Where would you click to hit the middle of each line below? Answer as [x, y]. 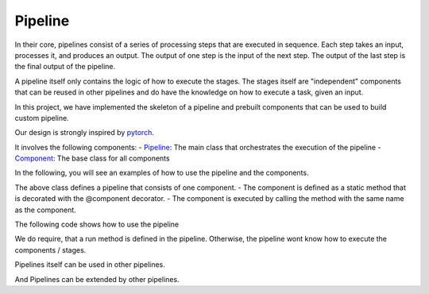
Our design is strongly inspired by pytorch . [85, 133]
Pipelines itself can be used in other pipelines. [90, 265]
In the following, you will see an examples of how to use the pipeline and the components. [162, 173]
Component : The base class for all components [92, 158]
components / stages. [50, 250]
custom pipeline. [42, 118]
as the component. [46, 210]
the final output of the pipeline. [65, 67]
